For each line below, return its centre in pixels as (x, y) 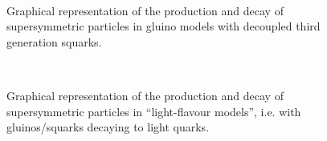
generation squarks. (54, 41)
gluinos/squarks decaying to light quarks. (108, 127)
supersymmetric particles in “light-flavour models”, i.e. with (154, 111)
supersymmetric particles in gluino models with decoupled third (163, 26)
